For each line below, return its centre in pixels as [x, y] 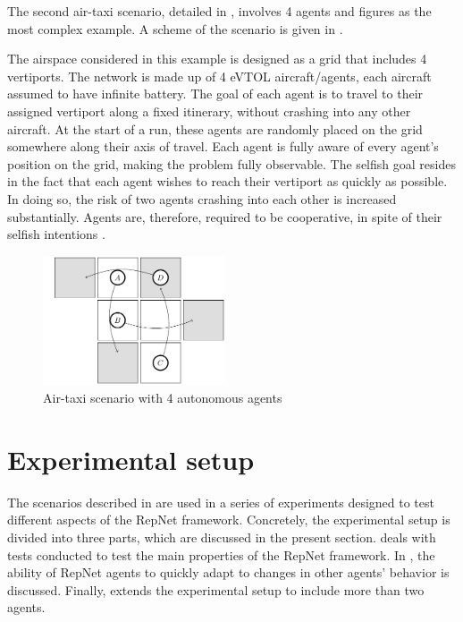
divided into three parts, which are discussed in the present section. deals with [222, 537]
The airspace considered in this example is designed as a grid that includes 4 [217, 59]
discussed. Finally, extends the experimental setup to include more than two [216, 589]
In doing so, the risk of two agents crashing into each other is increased [202, 198]
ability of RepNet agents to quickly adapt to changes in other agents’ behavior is [228, 572]
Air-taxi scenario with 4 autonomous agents [163, 398]
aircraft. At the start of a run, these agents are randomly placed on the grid [215, 128]
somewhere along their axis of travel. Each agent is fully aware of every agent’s [223, 146]
